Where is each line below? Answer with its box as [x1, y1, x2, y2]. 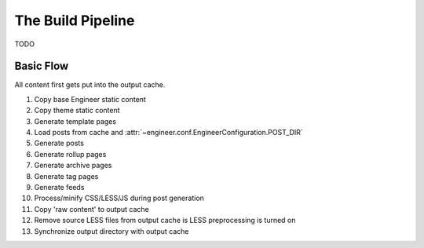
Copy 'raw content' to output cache [34, 204, 149, 213]
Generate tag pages [34, 171, 99, 181]
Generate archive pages [34, 161, 112, 170]
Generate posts [34, 138, 84, 148]
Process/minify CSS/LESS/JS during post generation [34, 193, 204, 203]
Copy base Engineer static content [34, 94, 147, 104]
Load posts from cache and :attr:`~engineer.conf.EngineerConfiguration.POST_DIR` [34, 128, 304, 137]
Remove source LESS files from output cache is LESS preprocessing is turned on [34, 216, 296, 225]
